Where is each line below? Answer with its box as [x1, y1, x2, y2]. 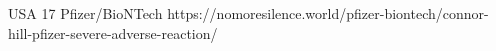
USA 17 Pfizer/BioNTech [8, 3, 163, 23]
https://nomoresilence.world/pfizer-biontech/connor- [167, 3, 489, 23]
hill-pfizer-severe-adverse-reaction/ [8, 22, 218, 43]
